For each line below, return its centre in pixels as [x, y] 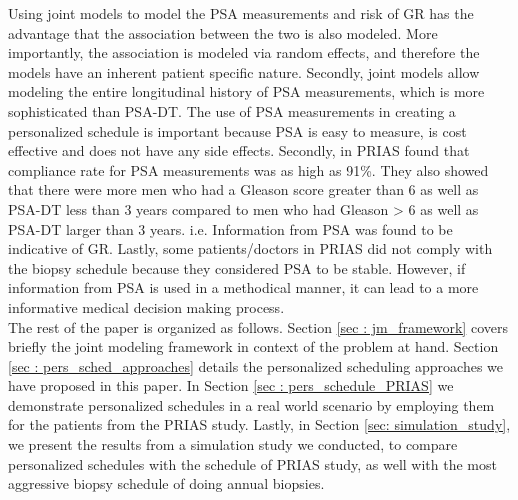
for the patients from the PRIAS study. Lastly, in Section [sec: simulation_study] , [259, 424]
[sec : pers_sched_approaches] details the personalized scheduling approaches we [256, 365]
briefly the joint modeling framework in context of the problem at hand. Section [253, 346]
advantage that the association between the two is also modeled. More [223, 32]
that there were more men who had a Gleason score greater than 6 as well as [243, 189]
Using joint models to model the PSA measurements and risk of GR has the [241, 13]
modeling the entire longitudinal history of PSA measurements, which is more [246, 91]
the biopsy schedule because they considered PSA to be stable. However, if [237, 267]
